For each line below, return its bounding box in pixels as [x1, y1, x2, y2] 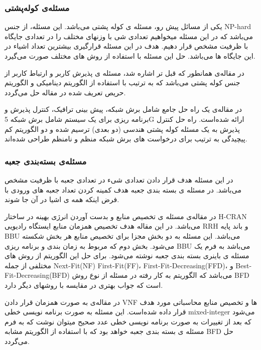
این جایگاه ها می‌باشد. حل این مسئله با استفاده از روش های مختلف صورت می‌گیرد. [5, 51, 255, 61]
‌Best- [235, 260, 252, 270]
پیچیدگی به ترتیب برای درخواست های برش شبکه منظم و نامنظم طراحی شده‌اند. [5, 133, 247, 144]
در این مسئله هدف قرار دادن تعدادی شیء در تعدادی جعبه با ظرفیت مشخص [5, 174, 233, 185]
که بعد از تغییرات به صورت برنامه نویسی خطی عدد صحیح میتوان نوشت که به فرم [5, 316, 251, 326]
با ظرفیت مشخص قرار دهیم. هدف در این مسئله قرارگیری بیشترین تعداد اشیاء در [5, 41, 248, 51]
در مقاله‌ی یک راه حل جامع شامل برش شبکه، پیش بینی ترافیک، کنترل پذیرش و [5, 104, 242, 114]
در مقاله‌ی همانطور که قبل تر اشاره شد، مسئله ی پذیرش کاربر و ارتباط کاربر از [5, 67, 244, 78]
